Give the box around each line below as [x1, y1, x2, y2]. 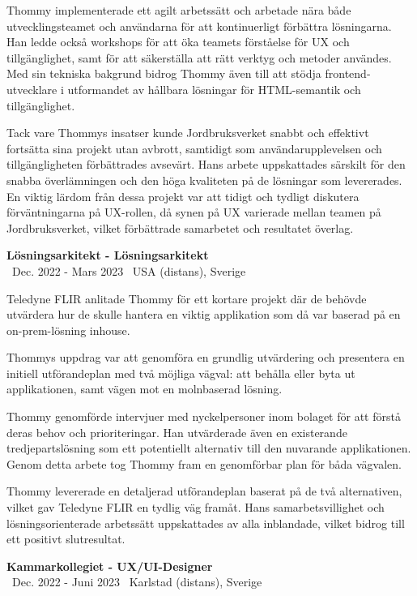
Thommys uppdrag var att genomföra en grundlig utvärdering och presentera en [6, 349, 405, 366]
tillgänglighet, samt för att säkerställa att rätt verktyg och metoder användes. [6, 49, 392, 66]
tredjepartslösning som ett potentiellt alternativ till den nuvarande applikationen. [6, 439, 411, 457]
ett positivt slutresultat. [6, 530, 126, 547]
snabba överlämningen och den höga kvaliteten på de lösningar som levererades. [6, 171, 402, 188]
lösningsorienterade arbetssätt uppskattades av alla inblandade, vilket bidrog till [6, 514, 405, 531]
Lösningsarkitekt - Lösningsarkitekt [6, 247, 209, 264]
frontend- [325, 65, 371, 82]
